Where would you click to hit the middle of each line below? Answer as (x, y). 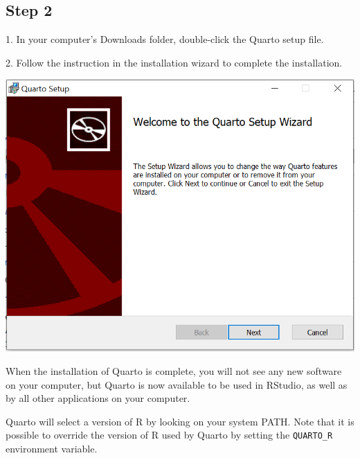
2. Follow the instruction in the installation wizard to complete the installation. (174, 62)
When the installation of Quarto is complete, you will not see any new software (174, 370)
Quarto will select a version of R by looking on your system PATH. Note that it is (180, 421)
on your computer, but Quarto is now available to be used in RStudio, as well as (177, 384)
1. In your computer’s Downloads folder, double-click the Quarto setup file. (165, 39)
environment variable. (52, 448)
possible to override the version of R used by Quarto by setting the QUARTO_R (169, 435)
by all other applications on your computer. (98, 398)
